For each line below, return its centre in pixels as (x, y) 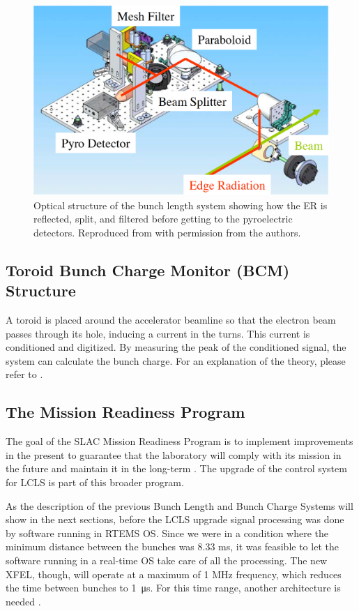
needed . (23, 601)
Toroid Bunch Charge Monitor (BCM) (148, 270)
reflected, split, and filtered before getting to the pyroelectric (163, 219)
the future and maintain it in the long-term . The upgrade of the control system (176, 468)
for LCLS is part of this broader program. (95, 482)
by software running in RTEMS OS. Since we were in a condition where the (167, 533)
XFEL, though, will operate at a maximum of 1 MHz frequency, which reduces (174, 574)
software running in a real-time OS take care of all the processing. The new (167, 560)
